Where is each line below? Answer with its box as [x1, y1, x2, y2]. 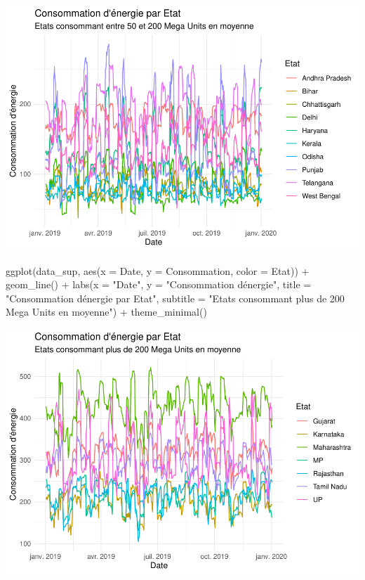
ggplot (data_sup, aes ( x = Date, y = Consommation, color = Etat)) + [6, 263, 310, 278]
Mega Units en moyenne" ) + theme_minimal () [6, 304, 207, 319]
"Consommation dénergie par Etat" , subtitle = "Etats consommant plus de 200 [6, 290, 345, 305]
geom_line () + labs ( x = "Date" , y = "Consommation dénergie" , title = [6, 277, 312, 292]
